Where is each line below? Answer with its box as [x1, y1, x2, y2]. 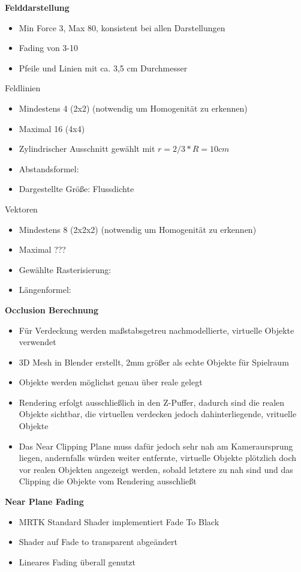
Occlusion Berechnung [5, 303, 98, 316]
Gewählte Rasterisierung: [19, 263, 112, 275]
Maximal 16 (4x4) [19, 122, 85, 134]
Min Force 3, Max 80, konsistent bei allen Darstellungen [19, 21, 225, 34]
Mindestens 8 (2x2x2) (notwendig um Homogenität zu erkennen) [19, 223, 257, 235]
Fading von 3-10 [19, 41, 79, 54]
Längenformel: [19, 283, 71, 296]
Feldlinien [5, 82, 41, 94]
